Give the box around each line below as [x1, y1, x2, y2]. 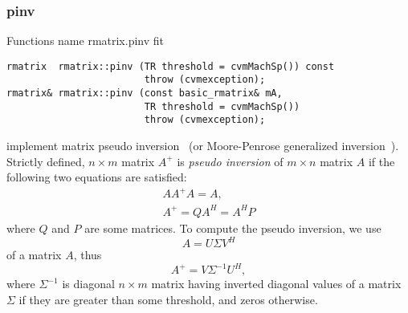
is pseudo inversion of [177, 152, 284, 169]
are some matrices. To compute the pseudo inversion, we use [84, 219, 381, 236]
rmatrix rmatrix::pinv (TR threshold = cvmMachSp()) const [6, 60, 335, 72]
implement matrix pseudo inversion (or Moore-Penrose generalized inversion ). [6, 137, 399, 154]
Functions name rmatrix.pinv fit [6, 32, 165, 49]
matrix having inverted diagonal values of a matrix [151, 275, 402, 292]
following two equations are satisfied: [6, 169, 187, 185]
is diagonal [62, 275, 115, 292]
